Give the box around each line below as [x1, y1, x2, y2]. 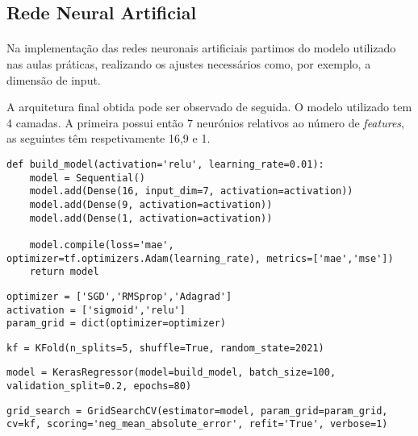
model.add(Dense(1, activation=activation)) [29, 212, 273, 224]
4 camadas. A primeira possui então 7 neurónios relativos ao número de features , [6, 114, 404, 131]
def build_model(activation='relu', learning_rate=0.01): [6, 158, 324, 170]
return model [29, 266, 99, 278]
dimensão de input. [6, 71, 101, 88]
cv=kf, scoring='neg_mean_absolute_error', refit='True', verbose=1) [6, 418, 388, 430]
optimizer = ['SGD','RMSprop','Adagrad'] [6, 290, 232, 302]
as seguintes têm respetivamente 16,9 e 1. [6, 130, 211, 147]
